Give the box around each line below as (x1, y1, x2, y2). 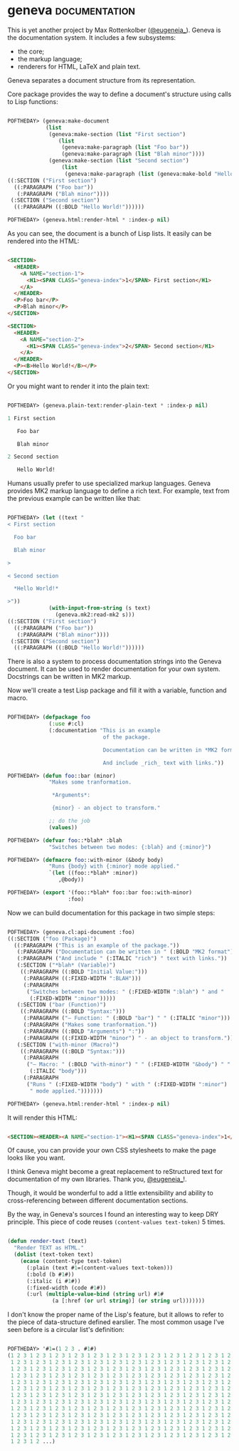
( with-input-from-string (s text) (48, 605, 152, 612)
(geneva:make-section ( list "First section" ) (48, 130, 186, 137)
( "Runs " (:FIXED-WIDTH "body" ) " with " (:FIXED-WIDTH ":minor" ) (26, 1081, 228, 1088)
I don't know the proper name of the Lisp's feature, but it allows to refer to (7, 1310, 224, 1319)
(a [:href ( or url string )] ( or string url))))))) (52, 1297, 205, 1305)
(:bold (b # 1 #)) (26, 1271, 75, 1278)
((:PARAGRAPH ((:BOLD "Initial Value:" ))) (20, 968, 148, 976)
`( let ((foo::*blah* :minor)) (48, 870, 139, 877)
